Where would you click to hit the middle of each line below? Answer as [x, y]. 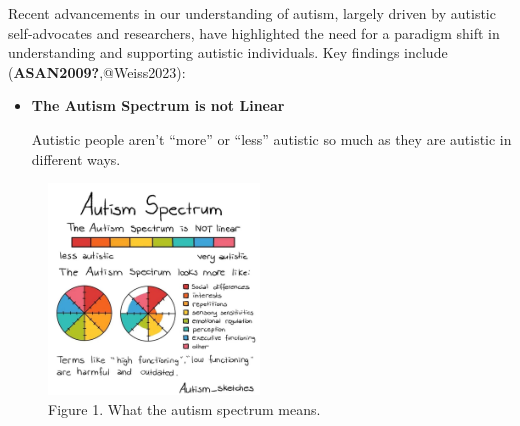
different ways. [76, 158]
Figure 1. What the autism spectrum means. [184, 408]
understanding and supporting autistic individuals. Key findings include [228, 52]
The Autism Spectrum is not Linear [158, 105]
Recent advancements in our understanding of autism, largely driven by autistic [252, 13]
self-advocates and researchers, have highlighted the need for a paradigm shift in [254, 32]
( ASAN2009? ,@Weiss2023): [97, 71]
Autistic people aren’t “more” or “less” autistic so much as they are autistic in [271, 138]
